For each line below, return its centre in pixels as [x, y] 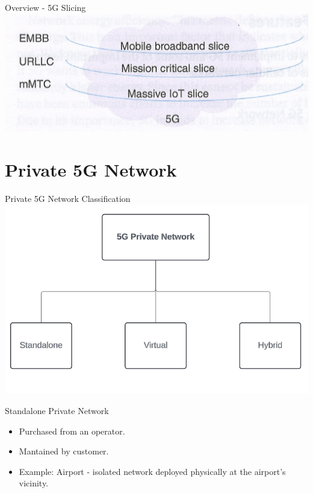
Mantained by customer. [64, 451]
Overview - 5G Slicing [45, 7]
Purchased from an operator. [72, 431]
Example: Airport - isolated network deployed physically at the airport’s [152, 471]
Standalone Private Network [57, 410]
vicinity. [34, 483]
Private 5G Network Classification [68, 198]
